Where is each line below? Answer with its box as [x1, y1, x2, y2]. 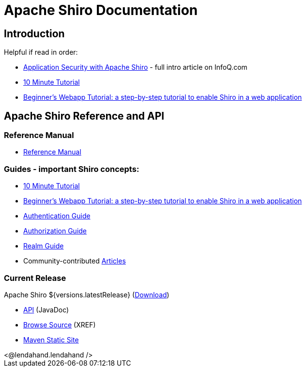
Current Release [4, 273, 66, 283]
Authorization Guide [23, 227, 87, 235]
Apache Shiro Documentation [4, 2, 198, 18]
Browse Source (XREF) [23, 320, 96, 329]
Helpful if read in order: [4, 48, 78, 57]
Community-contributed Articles [23, 257, 126, 265]
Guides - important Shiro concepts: [4, 164, 139, 174]
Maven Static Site [23, 335, 79, 344]
